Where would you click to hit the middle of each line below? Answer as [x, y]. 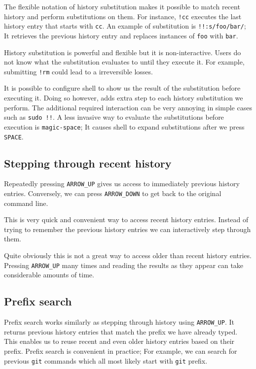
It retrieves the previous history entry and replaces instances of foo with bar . [121, 35]
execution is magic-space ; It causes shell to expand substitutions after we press [124, 126]
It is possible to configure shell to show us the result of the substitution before [122, 88]
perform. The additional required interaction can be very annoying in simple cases [128, 107]
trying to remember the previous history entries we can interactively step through [128, 229]
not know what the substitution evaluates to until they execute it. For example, [124, 62]
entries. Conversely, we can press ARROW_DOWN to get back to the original [113, 193]
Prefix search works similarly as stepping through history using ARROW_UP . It [119, 322]
